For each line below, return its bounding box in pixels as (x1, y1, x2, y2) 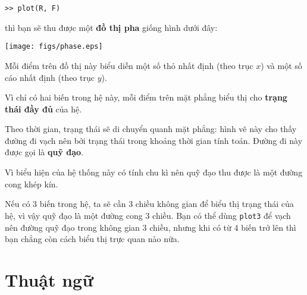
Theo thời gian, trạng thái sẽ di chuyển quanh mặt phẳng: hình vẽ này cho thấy (5, 123, 297, 135)
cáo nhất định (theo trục (5, 71, 95, 83)
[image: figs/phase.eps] (5, 42, 103, 51)
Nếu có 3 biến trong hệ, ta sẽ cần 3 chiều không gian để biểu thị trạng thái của (5, 197, 294, 210)
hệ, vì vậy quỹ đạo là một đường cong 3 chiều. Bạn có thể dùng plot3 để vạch (5, 209, 291, 221)
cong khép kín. (5, 177, 58, 190)
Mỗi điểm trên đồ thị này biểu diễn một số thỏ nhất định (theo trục (5, 59, 253, 71)
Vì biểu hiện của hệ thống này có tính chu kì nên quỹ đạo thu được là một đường (5, 166, 303, 178)
